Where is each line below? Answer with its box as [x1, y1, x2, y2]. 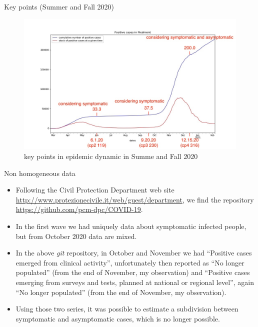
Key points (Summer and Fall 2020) [4, 1, 114, 11]
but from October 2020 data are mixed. [15, 230, 137, 241]
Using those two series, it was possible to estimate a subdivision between [15, 303, 238, 314]
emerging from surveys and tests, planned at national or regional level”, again [15, 276, 254, 287]
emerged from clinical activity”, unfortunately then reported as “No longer [15, 257, 244, 267]
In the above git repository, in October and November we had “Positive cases [15, 247, 252, 258]
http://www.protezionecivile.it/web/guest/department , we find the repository [15, 194, 254, 204]
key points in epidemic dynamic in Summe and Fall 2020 [24, 151, 198, 161]
